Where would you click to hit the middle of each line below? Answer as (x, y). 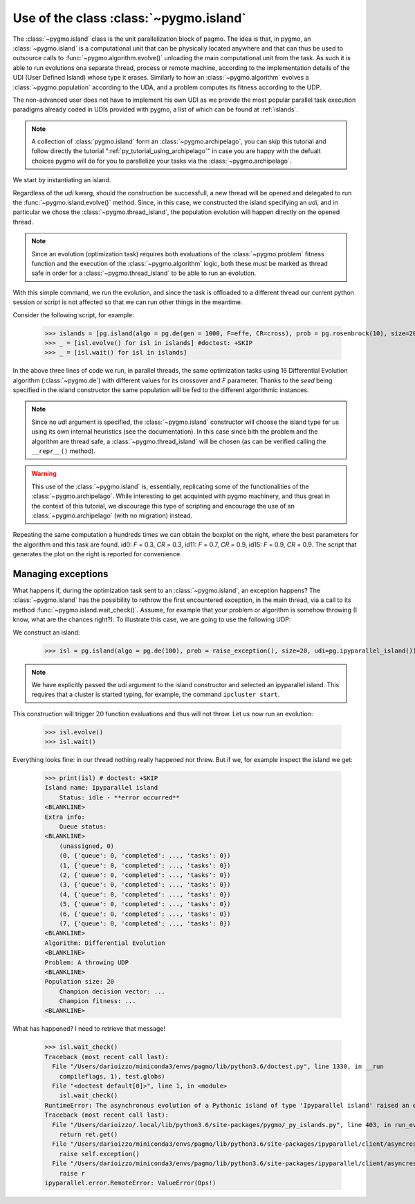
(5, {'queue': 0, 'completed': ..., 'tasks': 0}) (145, 904)
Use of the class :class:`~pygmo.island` (130, 18)
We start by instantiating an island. (62, 180)
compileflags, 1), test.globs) (112, 1076)
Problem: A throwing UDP (87, 962)
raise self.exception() (99, 1154)
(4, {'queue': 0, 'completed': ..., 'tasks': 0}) (145, 894)
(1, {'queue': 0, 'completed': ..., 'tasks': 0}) (145, 865)
